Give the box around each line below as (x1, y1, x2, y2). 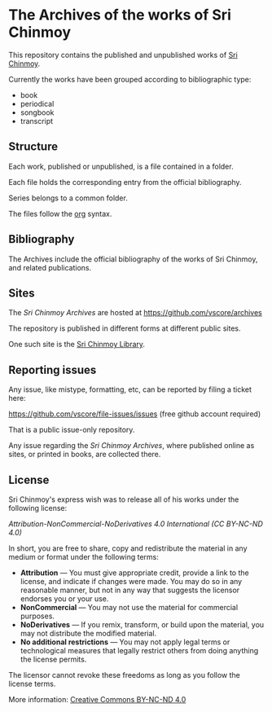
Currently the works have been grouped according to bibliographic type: (8, 74, 252, 84)
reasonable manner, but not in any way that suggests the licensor (20, 585, 240, 595)
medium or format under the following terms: (8, 552, 159, 561)
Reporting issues (8, 363, 97, 376)
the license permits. (20, 654, 87, 664)
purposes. (20, 611, 55, 621)
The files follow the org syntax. (8, 209, 112, 218)
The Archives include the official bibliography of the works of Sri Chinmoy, (8, 254, 258, 264)
